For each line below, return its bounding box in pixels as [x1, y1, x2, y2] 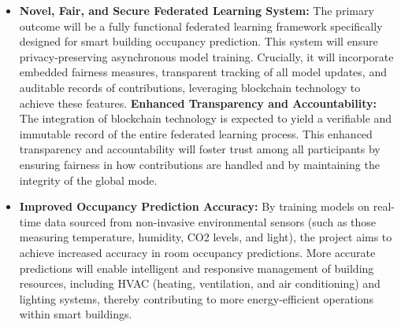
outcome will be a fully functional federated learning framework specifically [19, 17, 383, 34]
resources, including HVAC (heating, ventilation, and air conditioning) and [19, 275, 381, 292]
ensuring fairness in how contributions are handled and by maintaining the [19, 156, 380, 172]
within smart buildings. [19, 306, 132, 322]
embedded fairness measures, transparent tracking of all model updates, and [19, 64, 387, 80]
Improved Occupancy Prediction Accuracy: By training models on [19, 198, 370, 215]
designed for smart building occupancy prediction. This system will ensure [19, 33, 378, 50]
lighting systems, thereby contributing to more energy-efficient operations [19, 290, 374, 307]
